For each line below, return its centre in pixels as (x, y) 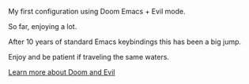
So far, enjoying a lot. (43, 26)
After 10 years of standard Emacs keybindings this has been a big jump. (125, 42)
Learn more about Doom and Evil (62, 72)
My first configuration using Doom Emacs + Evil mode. (97, 11)
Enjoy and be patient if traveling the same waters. (89, 57)
